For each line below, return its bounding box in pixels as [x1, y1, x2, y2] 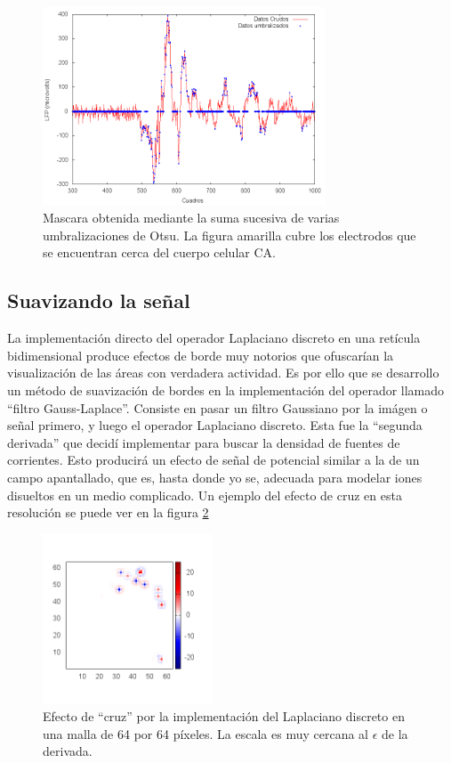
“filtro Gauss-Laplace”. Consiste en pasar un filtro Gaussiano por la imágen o [7, 398, 428, 417]
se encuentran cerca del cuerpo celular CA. [43, 243, 276, 262]
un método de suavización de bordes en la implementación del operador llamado [7, 380, 445, 399]
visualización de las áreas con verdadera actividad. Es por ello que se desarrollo [7, 363, 439, 382]
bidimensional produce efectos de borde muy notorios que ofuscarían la [7, 345, 394, 364]
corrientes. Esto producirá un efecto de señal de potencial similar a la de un [7, 450, 420, 469]
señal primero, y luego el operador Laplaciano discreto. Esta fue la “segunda [7, 416, 423, 434]
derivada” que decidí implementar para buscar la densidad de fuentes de [7, 433, 400, 451]
